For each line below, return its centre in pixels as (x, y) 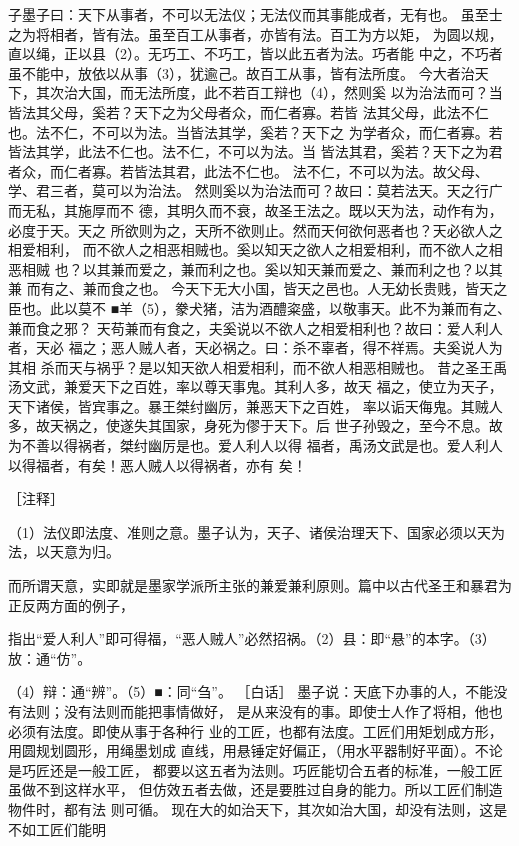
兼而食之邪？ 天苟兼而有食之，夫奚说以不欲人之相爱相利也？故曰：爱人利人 (255, 327)
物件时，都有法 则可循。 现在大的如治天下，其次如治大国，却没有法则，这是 (258, 808)
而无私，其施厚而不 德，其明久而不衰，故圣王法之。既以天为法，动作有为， (255, 209)
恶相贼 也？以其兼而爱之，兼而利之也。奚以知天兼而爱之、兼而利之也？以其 (255, 268)
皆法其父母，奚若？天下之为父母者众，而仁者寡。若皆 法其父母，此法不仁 (248, 111)
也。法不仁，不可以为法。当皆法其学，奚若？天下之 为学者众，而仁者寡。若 (255, 131)
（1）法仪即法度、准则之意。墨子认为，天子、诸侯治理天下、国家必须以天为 (256, 531)
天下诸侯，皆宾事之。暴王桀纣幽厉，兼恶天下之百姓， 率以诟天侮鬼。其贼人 (255, 405)
